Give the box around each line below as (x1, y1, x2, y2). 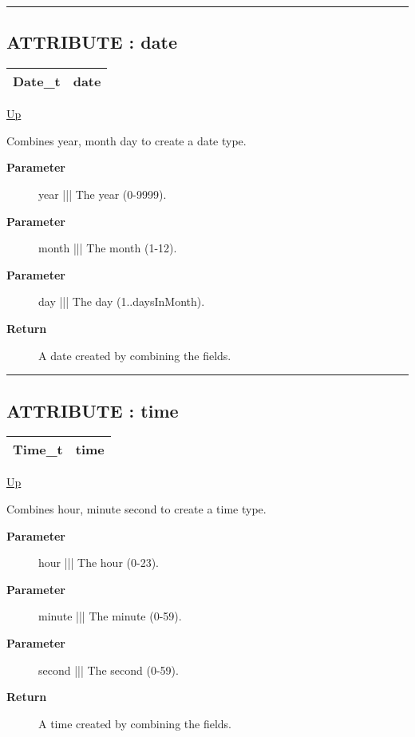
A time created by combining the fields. (38, 715, 231, 731)
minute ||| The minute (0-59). (38, 608, 182, 624)
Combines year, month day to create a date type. (6, 132, 247, 149)
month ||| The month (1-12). (38, 240, 177, 256)
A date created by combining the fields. (38, 347, 231, 363)
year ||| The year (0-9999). (38, 185, 167, 202)
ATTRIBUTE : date (6, 30, 177, 54)
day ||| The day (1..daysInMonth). (38, 293, 205, 310)
